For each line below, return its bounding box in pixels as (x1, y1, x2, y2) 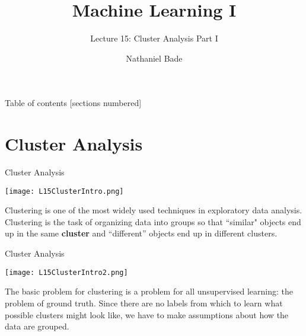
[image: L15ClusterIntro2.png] (5, 268, 128, 277)
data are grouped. (5, 320, 69, 332)
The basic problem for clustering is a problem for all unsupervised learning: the (5, 285, 294, 297)
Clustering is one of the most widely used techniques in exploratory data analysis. (5, 204, 302, 216)
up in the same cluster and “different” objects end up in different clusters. (5, 227, 278, 239)
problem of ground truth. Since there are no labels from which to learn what (5, 296, 283, 309)
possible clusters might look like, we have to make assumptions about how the (5, 308, 289, 321)
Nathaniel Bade (126, 52, 183, 64)
